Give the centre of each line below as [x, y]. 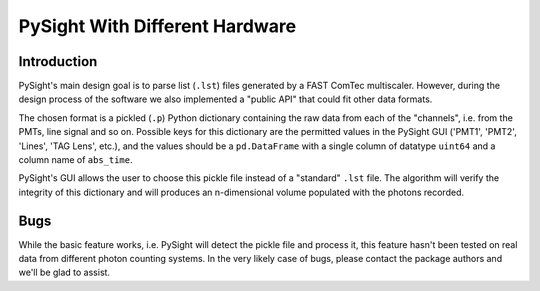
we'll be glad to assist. [64, 272]
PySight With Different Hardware [157, 26]
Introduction [58, 61]
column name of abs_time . [76, 160]
